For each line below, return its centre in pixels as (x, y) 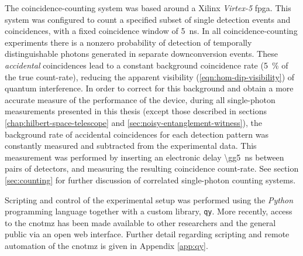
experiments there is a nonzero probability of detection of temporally (128, 42)
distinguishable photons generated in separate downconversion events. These (141, 54)
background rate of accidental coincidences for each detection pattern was (137, 134)
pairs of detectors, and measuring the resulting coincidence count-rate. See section (152, 168)
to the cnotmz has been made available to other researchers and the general (140, 222)
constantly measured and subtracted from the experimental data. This (131, 146)
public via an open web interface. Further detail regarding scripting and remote (147, 234)
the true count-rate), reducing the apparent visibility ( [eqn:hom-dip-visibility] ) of (150, 76)
